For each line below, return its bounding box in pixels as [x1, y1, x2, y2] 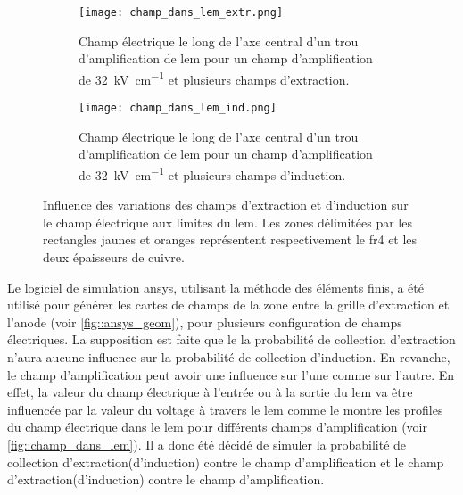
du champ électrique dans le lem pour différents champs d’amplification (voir [7, 417, 427, 436]
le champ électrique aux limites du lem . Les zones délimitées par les [43, 212, 412, 231]
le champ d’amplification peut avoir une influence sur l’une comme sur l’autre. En [7, 365, 455, 384]
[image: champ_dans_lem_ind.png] [79, 102, 277, 115]
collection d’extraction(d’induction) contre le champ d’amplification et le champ [7, 452, 444, 471]
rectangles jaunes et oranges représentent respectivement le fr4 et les [43, 230, 418, 249]
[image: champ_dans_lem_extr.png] [79, 6, 284, 19]
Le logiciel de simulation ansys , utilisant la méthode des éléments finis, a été [7, 277, 424, 296]
